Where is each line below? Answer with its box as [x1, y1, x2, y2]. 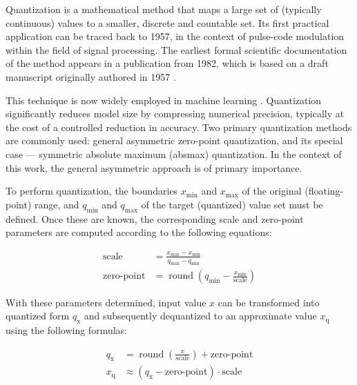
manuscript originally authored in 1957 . [6, 69, 176, 83]
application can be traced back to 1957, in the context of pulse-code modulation [6, 29, 345, 43]
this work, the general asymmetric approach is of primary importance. [6, 160, 302, 175]
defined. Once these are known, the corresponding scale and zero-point [6, 211, 304, 226]
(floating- [305, 184, 344, 198]
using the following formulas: [6, 322, 127, 337]
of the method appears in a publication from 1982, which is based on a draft [6, 56, 329, 70]
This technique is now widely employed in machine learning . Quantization [6, 92, 322, 107]
